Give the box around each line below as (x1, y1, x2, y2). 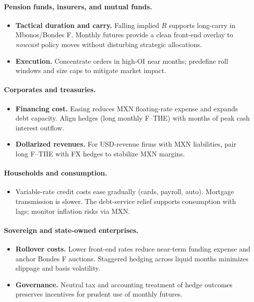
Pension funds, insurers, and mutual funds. (4, 1, 152, 11)
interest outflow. (15, 122, 64, 132)
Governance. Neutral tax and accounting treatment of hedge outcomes (15, 279, 233, 289)
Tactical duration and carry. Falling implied (15, 20, 159, 30)
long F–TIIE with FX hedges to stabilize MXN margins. (15, 148, 185, 158)
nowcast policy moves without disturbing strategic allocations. (15, 39, 202, 49)
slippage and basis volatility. (15, 263, 101, 273)
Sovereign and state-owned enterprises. (4, 225, 138, 235)
